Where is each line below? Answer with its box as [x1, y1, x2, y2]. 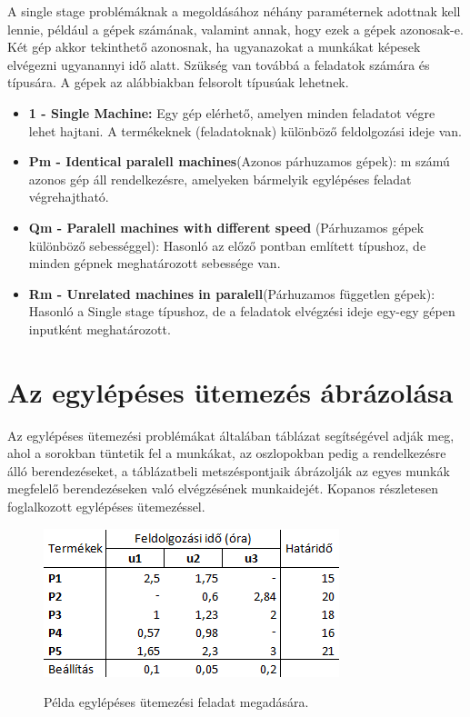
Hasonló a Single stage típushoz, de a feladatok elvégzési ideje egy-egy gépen [28, 302, 455, 321]
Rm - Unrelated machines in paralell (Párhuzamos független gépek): [28, 284, 435, 303]
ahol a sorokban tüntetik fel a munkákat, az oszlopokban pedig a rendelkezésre [7, 443, 446, 463]
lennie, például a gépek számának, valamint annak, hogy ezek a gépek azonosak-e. [7, 19, 464, 38]
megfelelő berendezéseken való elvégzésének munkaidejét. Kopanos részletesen [7, 479, 439, 498]
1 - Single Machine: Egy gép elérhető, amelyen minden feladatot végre [28, 103, 435, 122]
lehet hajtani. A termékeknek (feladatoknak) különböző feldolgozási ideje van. [28, 121, 462, 140]
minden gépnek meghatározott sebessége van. [28, 254, 281, 273]
